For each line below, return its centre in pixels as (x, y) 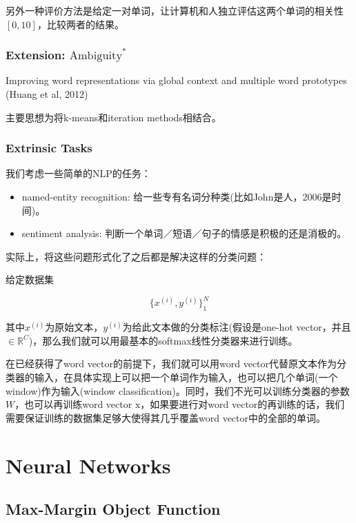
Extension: (36, 55)
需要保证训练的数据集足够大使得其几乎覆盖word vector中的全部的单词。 (166, 417)
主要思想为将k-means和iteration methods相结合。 (113, 117)
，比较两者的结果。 (80, 24)
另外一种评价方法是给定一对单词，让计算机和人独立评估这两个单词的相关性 (175, 10)
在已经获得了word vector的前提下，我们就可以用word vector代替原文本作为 (171, 363)
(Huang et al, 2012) (47, 94)
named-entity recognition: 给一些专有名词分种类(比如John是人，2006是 (177, 196)
